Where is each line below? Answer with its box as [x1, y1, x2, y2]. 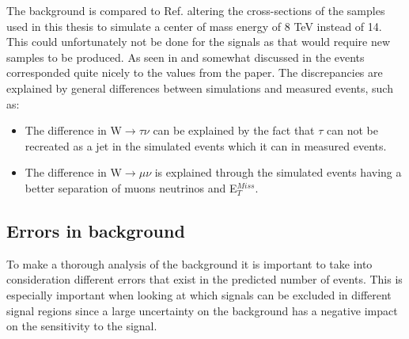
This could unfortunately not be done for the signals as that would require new [6, 33, 391, 50]
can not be [327, 122, 378, 139]
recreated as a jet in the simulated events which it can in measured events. [25, 137, 387, 154]
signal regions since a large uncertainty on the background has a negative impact [6, 302, 398, 318]
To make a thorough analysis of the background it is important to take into [6, 255, 373, 272]
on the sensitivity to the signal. [6, 318, 157, 334]
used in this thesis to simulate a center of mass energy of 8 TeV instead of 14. [6, 17, 382, 34]
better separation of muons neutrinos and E [25, 179, 237, 196]
